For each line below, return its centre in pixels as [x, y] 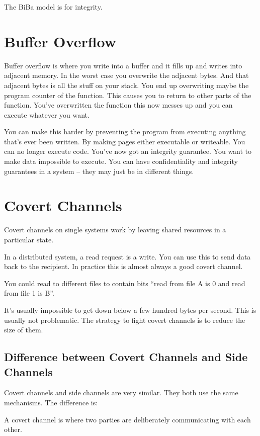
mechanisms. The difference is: [51, 402]
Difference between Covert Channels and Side [126, 357]
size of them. [24, 330]
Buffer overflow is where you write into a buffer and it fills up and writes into [123, 65]
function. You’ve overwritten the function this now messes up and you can [118, 105]
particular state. [29, 239]
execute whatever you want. [47, 114]
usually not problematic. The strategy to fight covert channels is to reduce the [125, 320]
